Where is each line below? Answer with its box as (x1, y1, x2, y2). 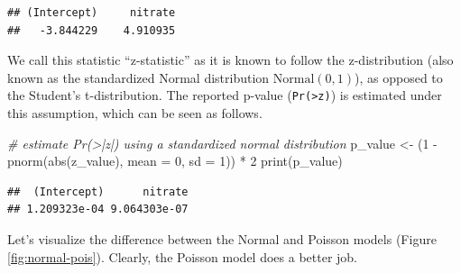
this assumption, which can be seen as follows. (7, 104, 263, 123)
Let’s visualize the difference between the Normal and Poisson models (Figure (7, 230, 437, 248)
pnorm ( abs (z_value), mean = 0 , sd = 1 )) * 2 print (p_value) (7, 151, 343, 170)
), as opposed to (355, 68, 443, 86)
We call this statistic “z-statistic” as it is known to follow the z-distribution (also (7, 50, 454, 69)
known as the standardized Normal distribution (7, 68, 270, 86)
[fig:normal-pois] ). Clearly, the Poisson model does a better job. (7, 247, 357, 266)
